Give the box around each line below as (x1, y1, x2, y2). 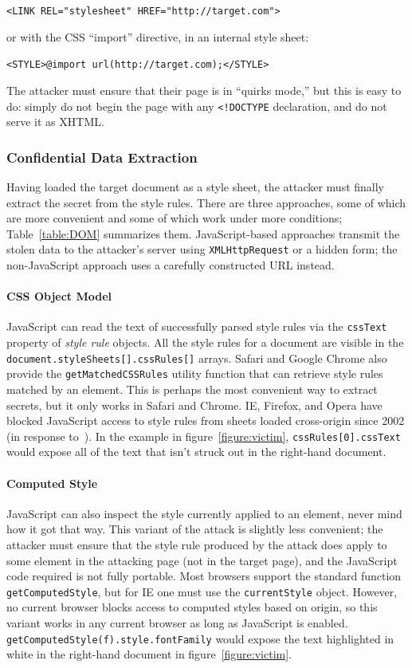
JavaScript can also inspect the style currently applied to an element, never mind (6, 505, 402, 521)
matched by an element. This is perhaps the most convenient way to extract (6, 380, 378, 397)
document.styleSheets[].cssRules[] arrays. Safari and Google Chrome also (6, 349, 387, 366)
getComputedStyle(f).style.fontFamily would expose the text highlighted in (6, 630, 394, 646)
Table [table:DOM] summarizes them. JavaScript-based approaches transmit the (6, 225, 400, 242)
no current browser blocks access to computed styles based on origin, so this (6, 599, 378, 615)
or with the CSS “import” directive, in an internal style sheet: (6, 28, 309, 45)
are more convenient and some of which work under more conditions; (6, 210, 343, 226)
